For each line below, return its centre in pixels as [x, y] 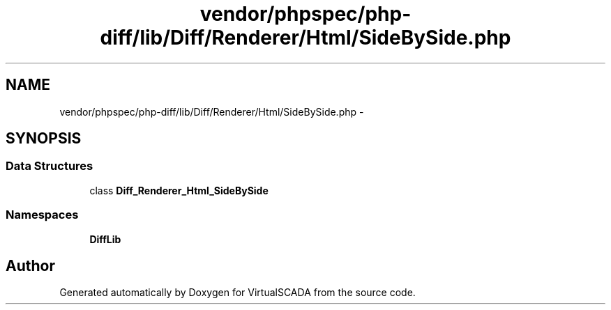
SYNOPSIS [44, 139]
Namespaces [42, 215]
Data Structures [50, 166]
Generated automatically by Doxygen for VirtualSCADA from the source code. [237, 293]
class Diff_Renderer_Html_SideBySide [179, 190]
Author [30, 265]
